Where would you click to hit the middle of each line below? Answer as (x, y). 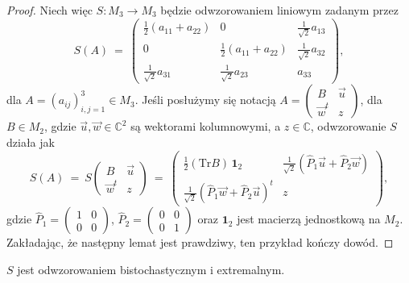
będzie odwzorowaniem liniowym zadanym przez (279, 10)
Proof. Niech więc (50, 10)
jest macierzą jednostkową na (309, 219)
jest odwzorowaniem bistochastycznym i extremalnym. (151, 269)
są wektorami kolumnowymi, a (206, 126)
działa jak (31, 142)
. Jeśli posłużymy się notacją (205, 100)
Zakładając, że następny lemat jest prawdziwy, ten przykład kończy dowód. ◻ (200, 242)
